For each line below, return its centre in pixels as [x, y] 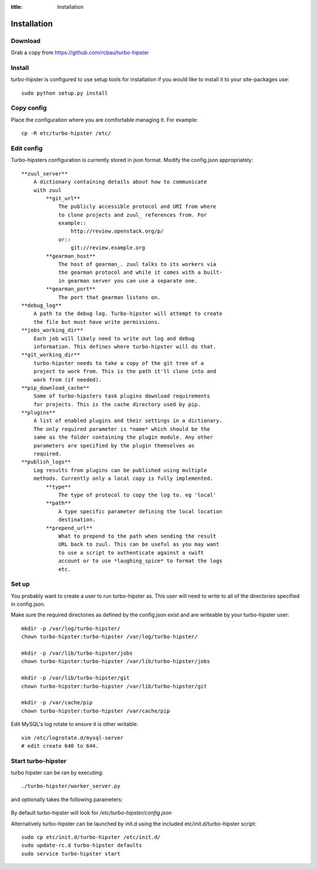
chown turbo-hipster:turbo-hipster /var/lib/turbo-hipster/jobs [116, 661]
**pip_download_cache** [55, 388]
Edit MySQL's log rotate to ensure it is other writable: [75, 724]
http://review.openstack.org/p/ [117, 231]
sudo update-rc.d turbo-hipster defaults [82, 845]
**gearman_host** [71, 256]
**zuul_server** [45, 173]
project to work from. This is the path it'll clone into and [125, 372]
